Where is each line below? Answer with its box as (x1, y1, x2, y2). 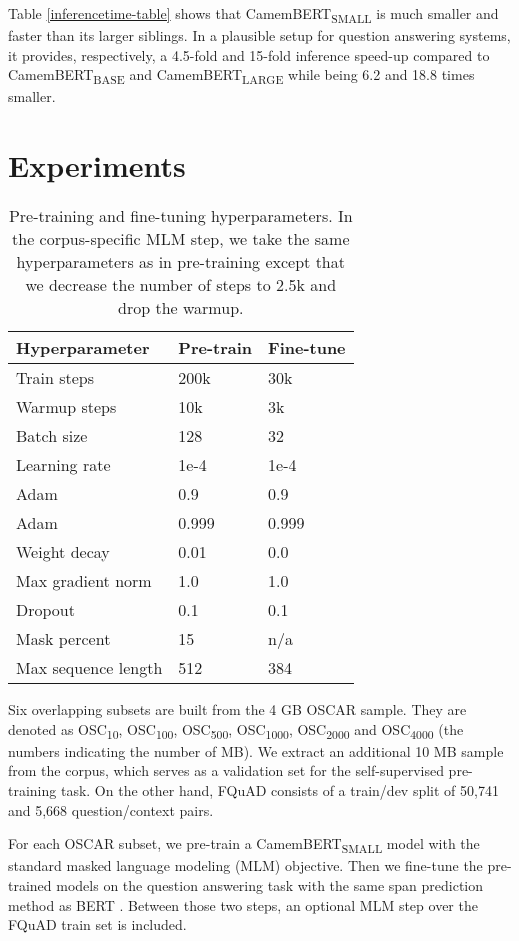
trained (8, 874, 52, 895)
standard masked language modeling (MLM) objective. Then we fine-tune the (8, 855, 483, 876)
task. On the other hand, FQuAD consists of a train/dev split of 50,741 (60, 780, 499, 801)
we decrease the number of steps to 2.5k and (25, 273, 337, 297)
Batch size (16, 424, 88, 448)
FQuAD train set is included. (8, 914, 187, 935)
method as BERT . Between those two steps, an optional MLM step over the (8, 894, 478, 915)
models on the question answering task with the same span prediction (56, 874, 484, 895)
